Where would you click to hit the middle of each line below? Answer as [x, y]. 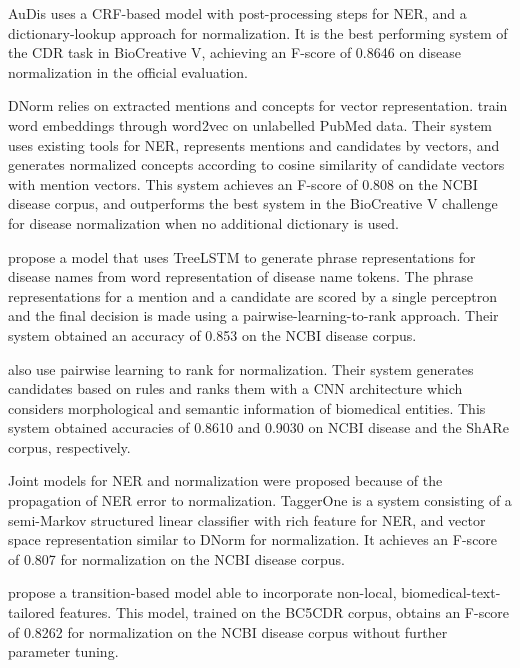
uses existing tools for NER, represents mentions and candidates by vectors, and [254, 144]
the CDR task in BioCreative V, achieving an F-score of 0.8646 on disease [234, 52]
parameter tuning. [63, 651]
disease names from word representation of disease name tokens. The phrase [241, 276]
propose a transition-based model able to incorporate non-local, [202, 592]
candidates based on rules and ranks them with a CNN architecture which [235, 388]
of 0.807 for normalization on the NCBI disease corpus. [176, 558]
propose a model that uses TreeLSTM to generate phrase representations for [242, 256]
